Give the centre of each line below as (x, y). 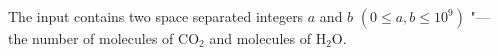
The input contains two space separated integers (156, 16)
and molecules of (260, 38)
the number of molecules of (91, 38)
